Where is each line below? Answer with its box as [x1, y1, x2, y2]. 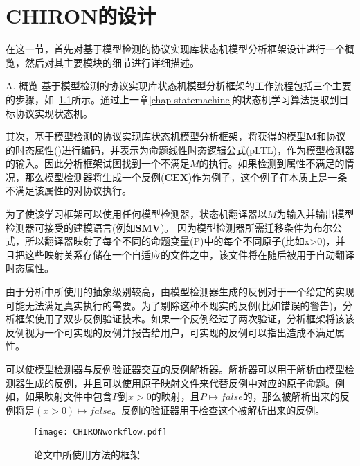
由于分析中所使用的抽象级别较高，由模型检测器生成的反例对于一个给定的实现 [6, 284, 354, 299]
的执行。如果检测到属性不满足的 [199, 156, 345, 171]
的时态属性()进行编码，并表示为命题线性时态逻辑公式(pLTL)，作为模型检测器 [6, 142, 355, 157]
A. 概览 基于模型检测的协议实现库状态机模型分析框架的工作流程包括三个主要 [6, 78, 352, 93]
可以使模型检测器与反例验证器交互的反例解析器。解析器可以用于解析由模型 [6, 362, 345, 376]
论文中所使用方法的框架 [33, 447, 140, 462]
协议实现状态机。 [15, 105, 93, 120]
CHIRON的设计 [6, 1, 156, 30]
